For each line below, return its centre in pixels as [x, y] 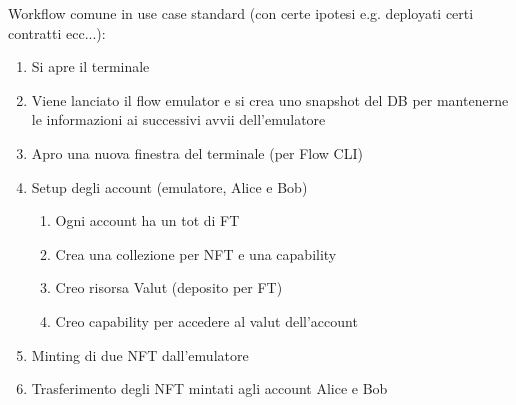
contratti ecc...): [57, 32]
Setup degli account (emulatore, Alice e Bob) [169, 186]
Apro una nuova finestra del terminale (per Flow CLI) [197, 152]
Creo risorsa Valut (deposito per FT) [169, 287]
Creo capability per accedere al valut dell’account [206, 320]
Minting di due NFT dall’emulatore [140, 354]
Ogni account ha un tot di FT [147, 220]
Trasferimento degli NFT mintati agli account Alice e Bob [209, 388]
